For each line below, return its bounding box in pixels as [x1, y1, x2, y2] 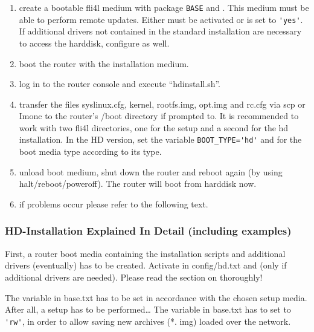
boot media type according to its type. [19, 145, 162, 158]
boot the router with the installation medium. [19, 57, 189, 70]
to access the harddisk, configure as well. [19, 36, 170, 49]
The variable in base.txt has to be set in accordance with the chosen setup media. [5, 291, 307, 304]
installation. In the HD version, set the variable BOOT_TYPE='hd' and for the [19, 133, 302, 146]
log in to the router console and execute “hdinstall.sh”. [19, 77, 220, 90]
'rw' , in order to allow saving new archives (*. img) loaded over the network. [5, 314, 291, 327]
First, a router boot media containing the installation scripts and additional [5, 247, 286, 259]
